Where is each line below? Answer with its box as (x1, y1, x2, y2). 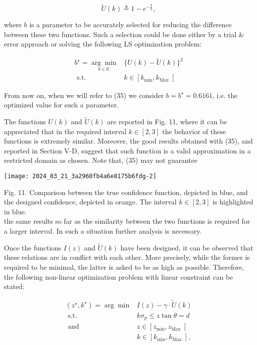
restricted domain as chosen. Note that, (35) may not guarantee (4, 155, 198, 165)
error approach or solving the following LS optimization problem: (4, 39, 202, 49)
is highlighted (212, 197, 254, 207)
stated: (4, 281, 25, 292)
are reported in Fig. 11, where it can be (107, 116, 227, 126)
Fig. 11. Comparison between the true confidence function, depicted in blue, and (4, 187, 248, 197)
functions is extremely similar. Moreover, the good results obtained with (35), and (4, 136, 253, 146)
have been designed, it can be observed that (120, 242, 254, 252)
